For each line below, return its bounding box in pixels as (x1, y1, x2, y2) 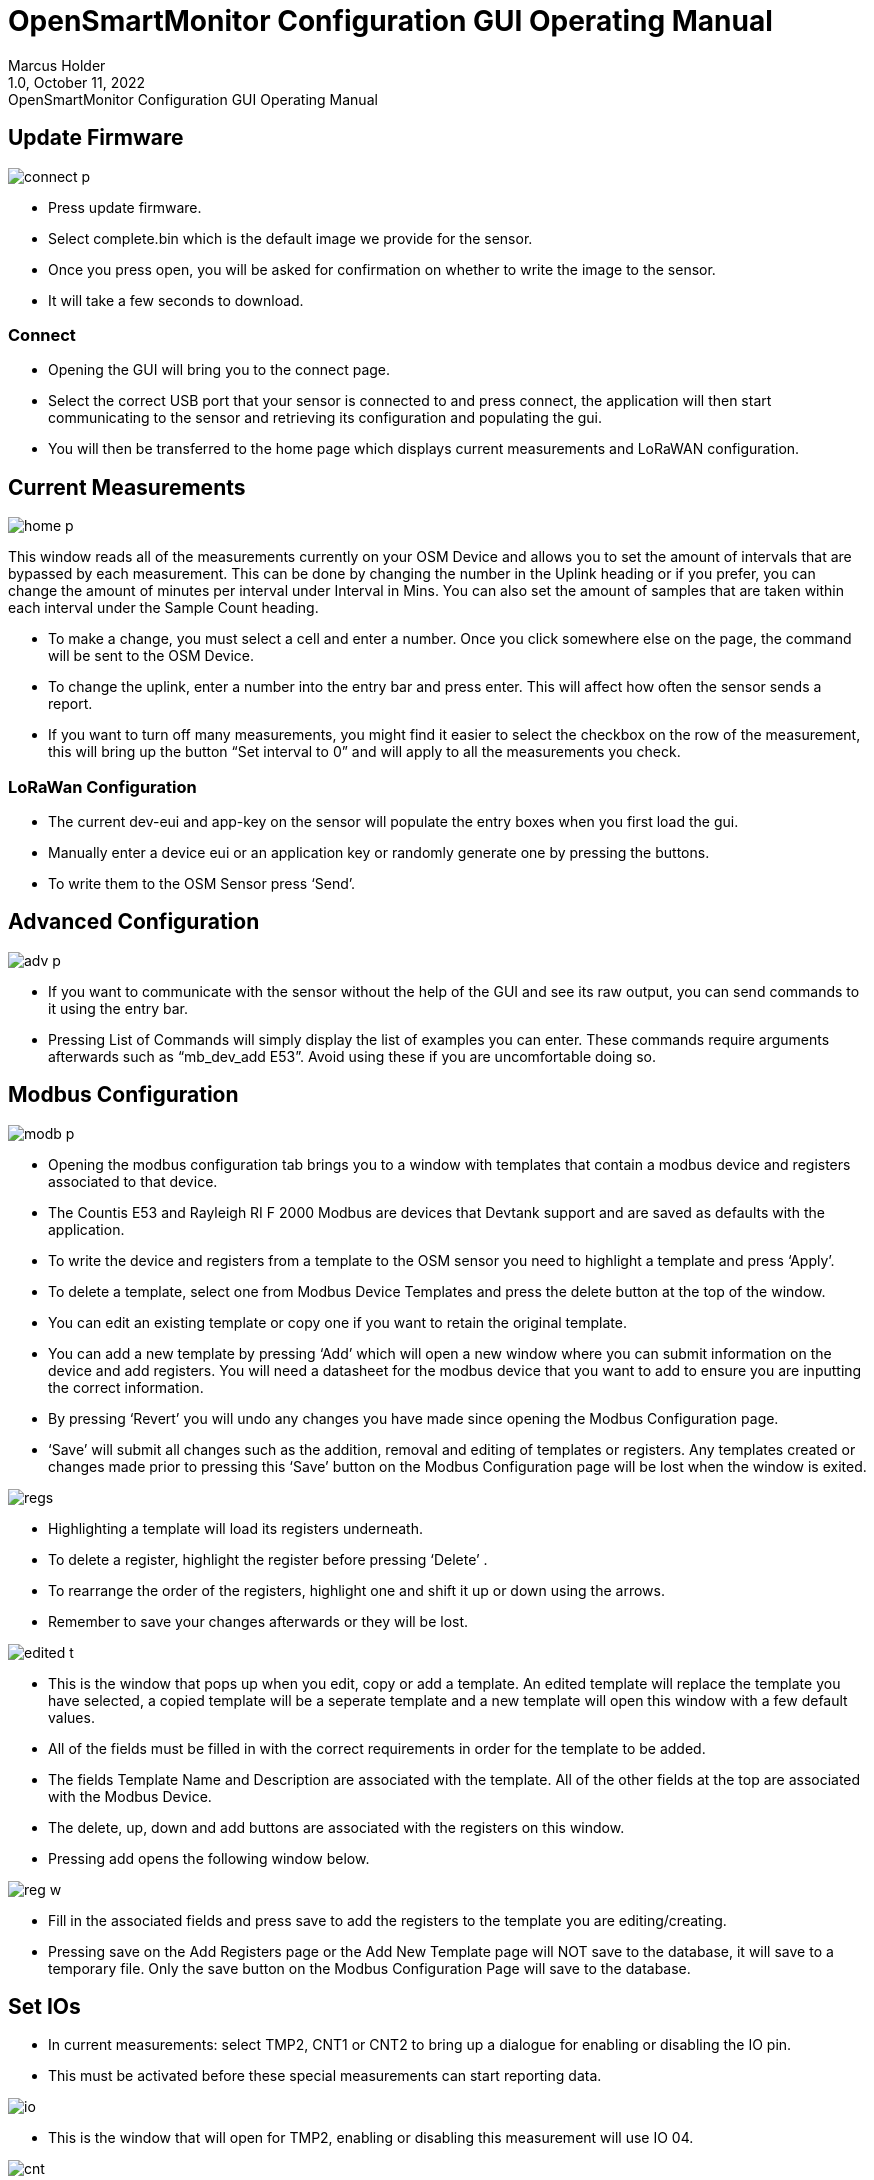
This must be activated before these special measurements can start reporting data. (48, 2067, 602, 2085)
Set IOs (8, 1994, 81, 2020)
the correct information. (48, 1378, 204, 1396)
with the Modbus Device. (48, 1787, 212, 1805)
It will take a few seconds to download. (48, 291, 304, 309)
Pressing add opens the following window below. (48, 1849, 370, 1867)
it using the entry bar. (48, 999, 189, 1017)
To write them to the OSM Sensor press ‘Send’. (48, 874, 356, 892)
